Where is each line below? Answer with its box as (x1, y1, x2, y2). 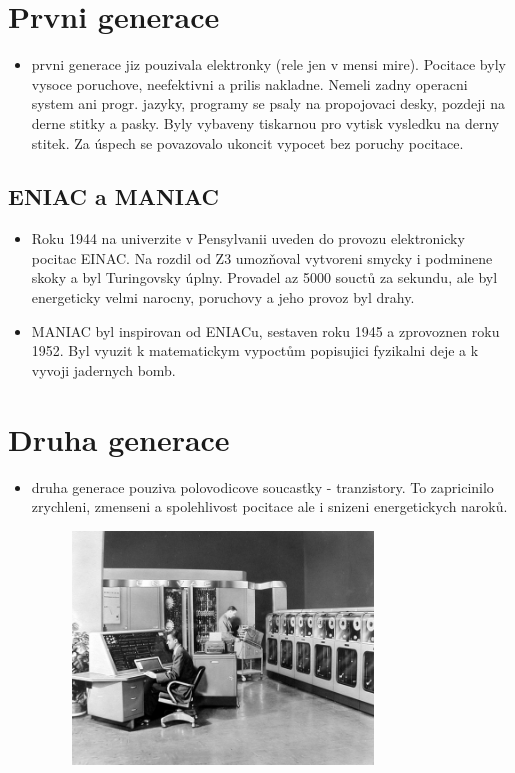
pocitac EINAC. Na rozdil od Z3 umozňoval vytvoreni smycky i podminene (31, 247, 493, 268)
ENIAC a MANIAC (8, 181, 220, 212)
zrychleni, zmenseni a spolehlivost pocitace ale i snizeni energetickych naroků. (31, 496, 508, 517)
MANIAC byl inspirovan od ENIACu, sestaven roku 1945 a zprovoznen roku (31, 320, 500, 341)
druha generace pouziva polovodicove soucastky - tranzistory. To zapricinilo (31, 476, 494, 497)
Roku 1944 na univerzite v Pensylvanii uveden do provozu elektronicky (31, 228, 465, 249)
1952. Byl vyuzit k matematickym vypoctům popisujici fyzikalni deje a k (31, 340, 479, 361)
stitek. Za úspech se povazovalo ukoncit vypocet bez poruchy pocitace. (31, 132, 464, 153)
